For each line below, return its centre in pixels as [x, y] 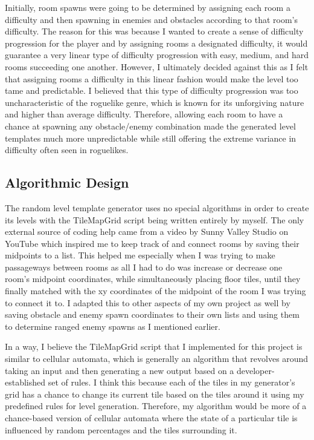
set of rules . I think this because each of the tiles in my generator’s [171, 382]
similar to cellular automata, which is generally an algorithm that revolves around [157, 359]
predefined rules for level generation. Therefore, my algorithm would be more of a [156, 406]
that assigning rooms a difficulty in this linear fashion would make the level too [152, 78]
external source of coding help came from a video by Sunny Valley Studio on [147, 231]
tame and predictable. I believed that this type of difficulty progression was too [152, 90]
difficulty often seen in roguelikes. [67, 150]
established [25, 382]
